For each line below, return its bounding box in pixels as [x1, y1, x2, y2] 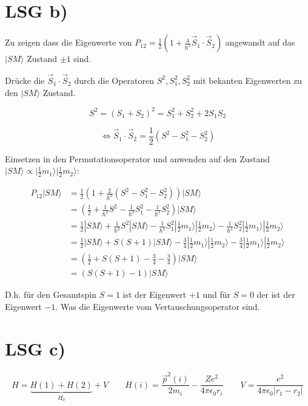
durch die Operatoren [74, 74, 154, 86]
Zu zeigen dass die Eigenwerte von [5, 36, 132, 49]
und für [203, 288, 230, 301]
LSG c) [5, 335, 66, 360]
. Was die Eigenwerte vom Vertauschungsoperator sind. [55, 300, 260, 312]
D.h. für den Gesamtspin [5, 288, 97, 301]
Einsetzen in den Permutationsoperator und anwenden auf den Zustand [5, 152, 270, 165]
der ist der [256, 288, 295, 301]
